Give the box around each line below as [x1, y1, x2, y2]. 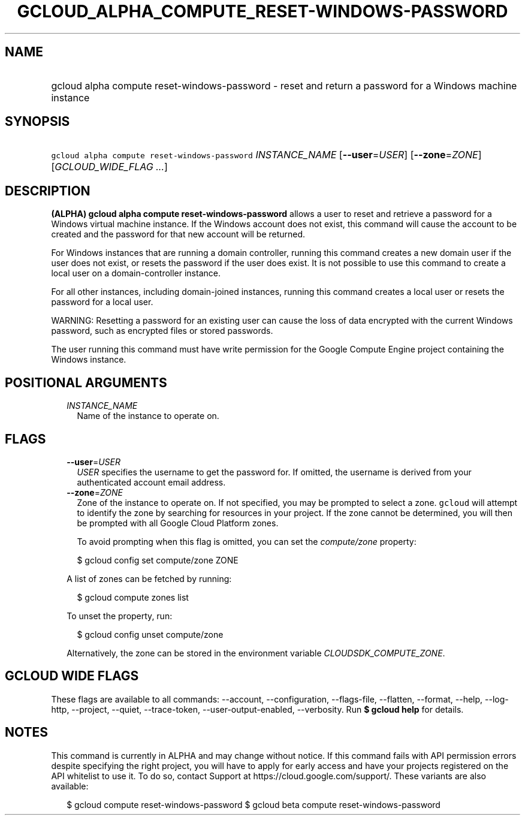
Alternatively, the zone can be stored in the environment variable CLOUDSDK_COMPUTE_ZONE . [67, 647, 445, 658]
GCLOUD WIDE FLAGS [5, 668, 139, 684]
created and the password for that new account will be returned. [51, 229, 306, 240]
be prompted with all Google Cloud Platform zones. [77, 517, 279, 528]
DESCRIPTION [5, 183, 90, 198]
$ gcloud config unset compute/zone [77, 629, 224, 640]
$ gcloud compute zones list [77, 592, 189, 602]
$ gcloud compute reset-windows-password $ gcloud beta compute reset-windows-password [67, 799, 440, 810]
